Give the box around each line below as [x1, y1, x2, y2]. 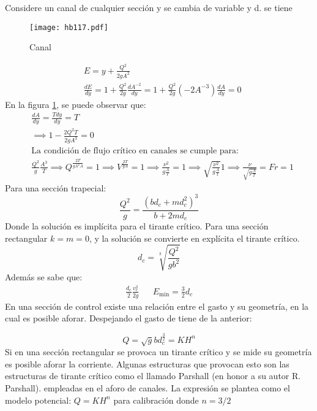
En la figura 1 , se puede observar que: [5, 98, 146, 110]
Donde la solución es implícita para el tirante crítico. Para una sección [5, 220, 269, 232]
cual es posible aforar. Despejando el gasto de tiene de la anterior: [5, 312, 252, 325]
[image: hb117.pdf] [29, 23, 108, 32]
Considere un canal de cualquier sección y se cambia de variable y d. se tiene [5, 1, 293, 13]
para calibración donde [113, 393, 199, 406]
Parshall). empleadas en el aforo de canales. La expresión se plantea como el [5, 382, 290, 394]
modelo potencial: [5, 393, 72, 406]
